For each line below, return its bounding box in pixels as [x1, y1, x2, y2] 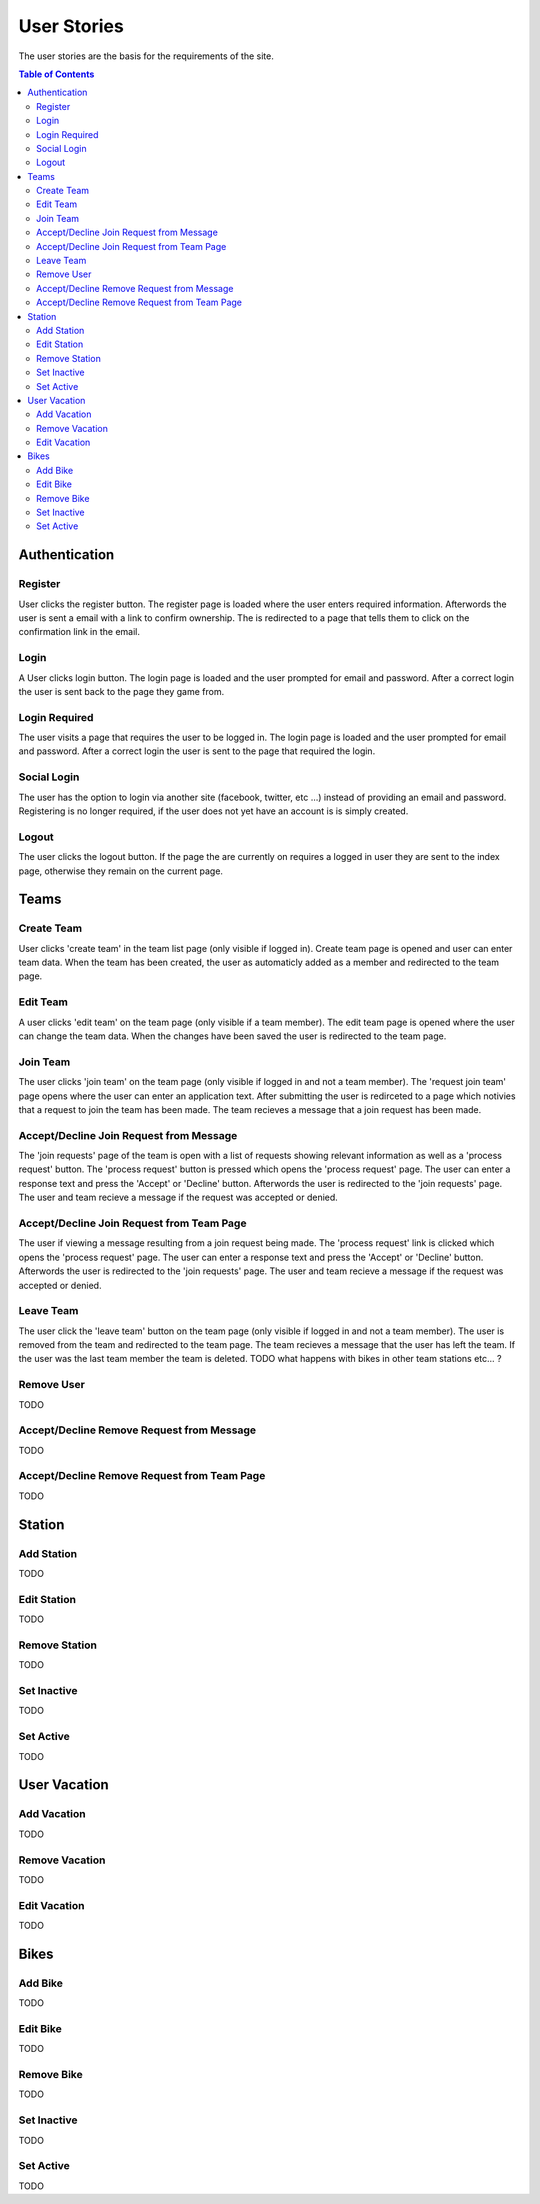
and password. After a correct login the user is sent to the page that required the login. [18, 745, 376, 757]
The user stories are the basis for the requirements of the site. [18, 50, 274, 62]
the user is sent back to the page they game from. [18, 685, 225, 697]
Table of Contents [18, 68, 95, 80]
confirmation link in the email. [18, 626, 140, 638]
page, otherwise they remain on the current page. [18, 865, 224, 877]
